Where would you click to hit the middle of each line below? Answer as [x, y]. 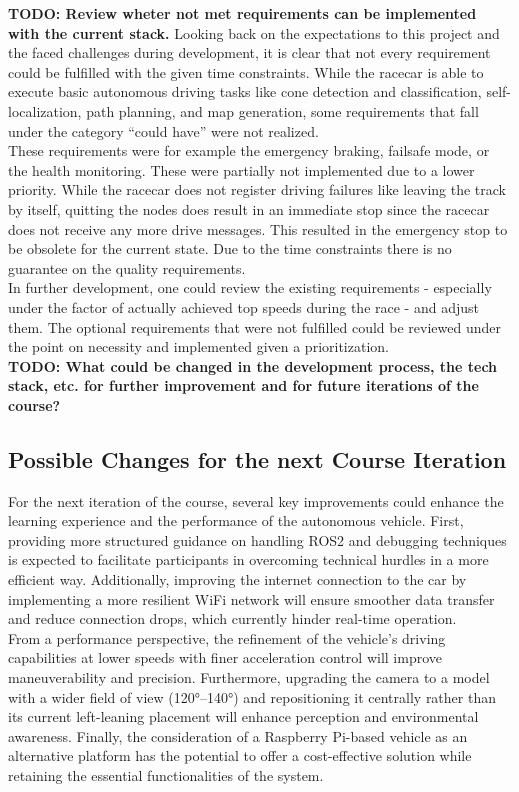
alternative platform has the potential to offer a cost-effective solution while [240, 755]
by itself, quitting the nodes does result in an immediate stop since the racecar [249, 208]
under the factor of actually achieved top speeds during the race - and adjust [243, 306]
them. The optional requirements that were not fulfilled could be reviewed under [255, 326]
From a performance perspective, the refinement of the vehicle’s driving [227, 637]
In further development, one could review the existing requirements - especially [250, 287]
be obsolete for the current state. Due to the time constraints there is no [230, 248]
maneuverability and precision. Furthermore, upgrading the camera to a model [249, 677]
